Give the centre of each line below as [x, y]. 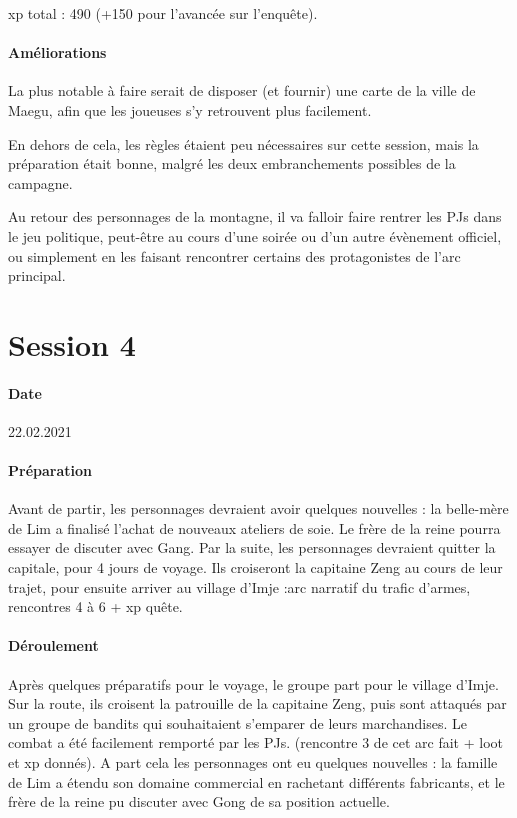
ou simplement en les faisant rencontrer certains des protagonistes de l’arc [234, 255]
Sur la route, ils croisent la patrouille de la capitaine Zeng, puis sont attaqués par [257, 703]
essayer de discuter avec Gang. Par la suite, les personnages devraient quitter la [252, 547]
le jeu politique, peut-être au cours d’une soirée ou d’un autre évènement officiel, [255, 235]
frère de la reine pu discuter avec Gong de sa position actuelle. [199, 801]
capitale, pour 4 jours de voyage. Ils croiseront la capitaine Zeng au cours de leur [255, 567]
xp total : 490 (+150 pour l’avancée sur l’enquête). [163, 13]
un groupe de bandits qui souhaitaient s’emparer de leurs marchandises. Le [237, 722]
